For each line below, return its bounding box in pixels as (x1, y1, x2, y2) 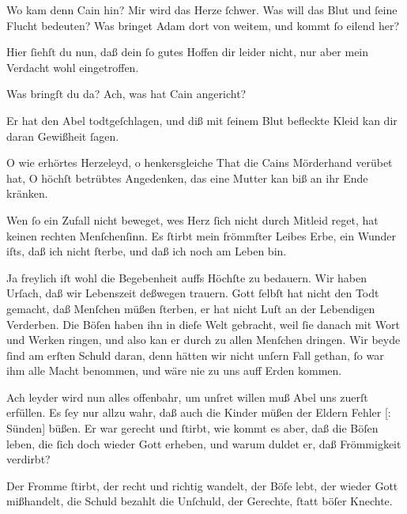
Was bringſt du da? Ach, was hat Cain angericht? (6, 85, 247, 102)
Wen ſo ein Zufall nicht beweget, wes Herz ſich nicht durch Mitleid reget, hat (6, 211, 379, 228)
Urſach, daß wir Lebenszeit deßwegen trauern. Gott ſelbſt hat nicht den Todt (6, 285, 379, 301)
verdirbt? (6, 451, 51, 467)
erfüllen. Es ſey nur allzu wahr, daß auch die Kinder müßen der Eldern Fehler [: (6, 404, 391, 421)
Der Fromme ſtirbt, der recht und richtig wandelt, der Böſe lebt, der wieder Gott (6, 477, 398, 493)
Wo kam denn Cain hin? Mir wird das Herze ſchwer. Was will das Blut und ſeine (6, 2, 398, 17)
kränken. (6, 185, 48, 202)
